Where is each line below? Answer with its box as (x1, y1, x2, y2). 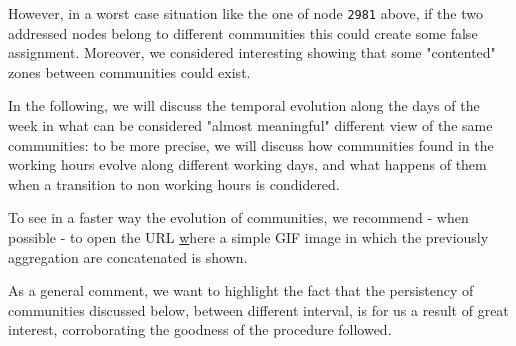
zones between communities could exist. (8, 61, 251, 82)
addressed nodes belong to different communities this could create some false (8, 22, 478, 43)
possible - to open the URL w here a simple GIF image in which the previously (8, 227, 489, 247)
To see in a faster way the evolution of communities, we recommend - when (8, 207, 469, 228)
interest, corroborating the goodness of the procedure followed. (8, 319, 392, 340)
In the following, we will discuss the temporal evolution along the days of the (8, 95, 480, 116)
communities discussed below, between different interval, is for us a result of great (8, 299, 509, 320)
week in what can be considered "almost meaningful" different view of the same (8, 115, 493, 136)
